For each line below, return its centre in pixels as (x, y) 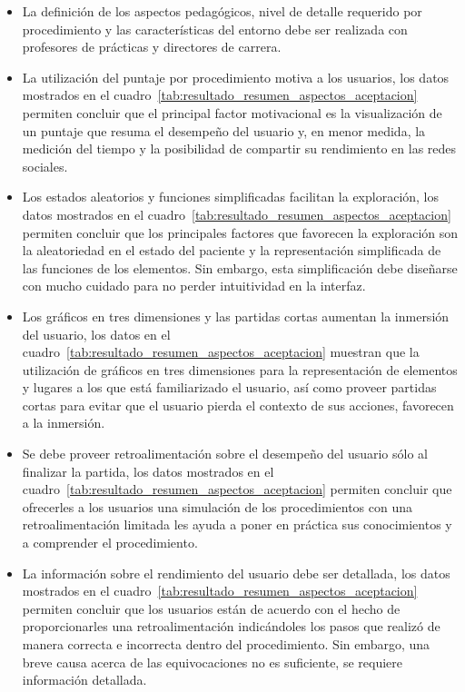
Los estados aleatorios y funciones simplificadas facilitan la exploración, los (231, 197)
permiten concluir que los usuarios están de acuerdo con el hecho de (211, 608)
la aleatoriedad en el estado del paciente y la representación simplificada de (232, 250)
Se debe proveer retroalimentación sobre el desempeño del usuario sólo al (225, 454)
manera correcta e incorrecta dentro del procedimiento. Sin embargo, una (226, 644)
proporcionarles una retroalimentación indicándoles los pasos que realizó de (231, 626)
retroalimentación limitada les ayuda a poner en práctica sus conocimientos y (237, 524)
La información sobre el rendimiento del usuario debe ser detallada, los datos (236, 573)
